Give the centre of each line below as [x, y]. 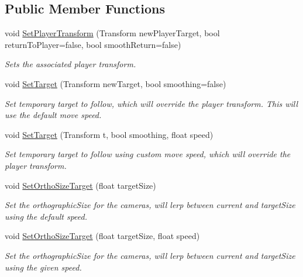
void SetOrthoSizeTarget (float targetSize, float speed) [102, 236]
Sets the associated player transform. [70, 64]
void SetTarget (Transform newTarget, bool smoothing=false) [116, 83]
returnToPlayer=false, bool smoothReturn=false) [93, 44]
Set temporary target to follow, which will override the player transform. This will [151, 103]
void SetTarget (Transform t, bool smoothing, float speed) [109, 134]
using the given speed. [43, 267]
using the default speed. [46, 216]
